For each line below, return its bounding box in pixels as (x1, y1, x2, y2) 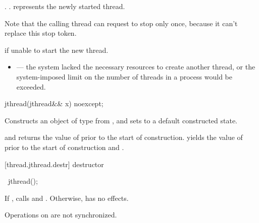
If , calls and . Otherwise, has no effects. (5, 192, 129, 203)
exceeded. (16, 81, 46, 92)
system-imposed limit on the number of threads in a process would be (16, 71, 232, 82)
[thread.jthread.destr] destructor (5, 159, 104, 169)
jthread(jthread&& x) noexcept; (5, 98, 103, 109)
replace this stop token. (5, 28, 77, 38)
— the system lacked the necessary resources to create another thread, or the (16, 61, 255, 72)
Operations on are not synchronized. (5, 209, 117, 220)
